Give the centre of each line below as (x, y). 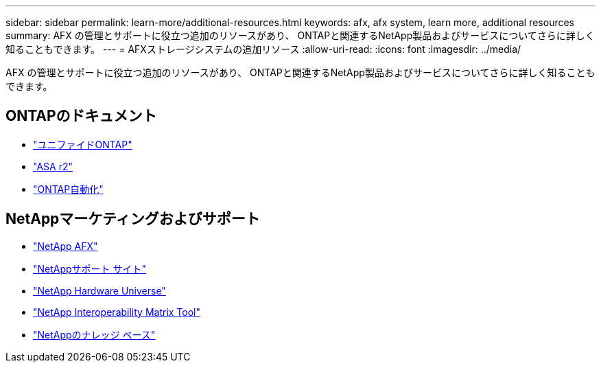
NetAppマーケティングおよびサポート (133, 219)
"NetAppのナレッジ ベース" (94, 334)
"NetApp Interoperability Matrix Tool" (117, 312)
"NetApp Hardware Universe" (99, 290)
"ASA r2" (53, 166)
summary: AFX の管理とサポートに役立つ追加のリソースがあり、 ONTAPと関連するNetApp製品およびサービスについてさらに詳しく (300, 35)
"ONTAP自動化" (68, 189)
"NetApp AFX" (66, 246)
